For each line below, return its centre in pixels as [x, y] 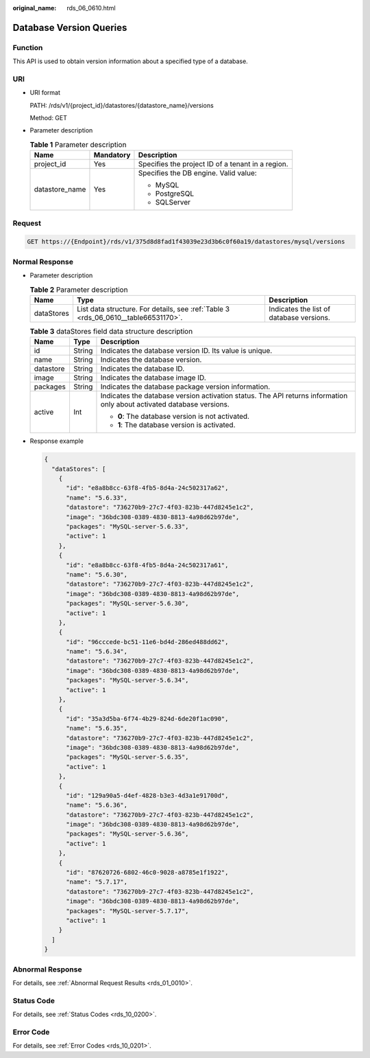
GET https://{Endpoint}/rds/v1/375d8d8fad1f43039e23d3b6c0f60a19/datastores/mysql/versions [186, 242]
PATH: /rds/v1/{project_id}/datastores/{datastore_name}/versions [122, 105]
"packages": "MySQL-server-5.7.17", [127, 911]
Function [28, 47]
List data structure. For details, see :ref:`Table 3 [153, 309]
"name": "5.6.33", [97, 497]
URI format [45, 93]
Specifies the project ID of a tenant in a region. [213, 164]
